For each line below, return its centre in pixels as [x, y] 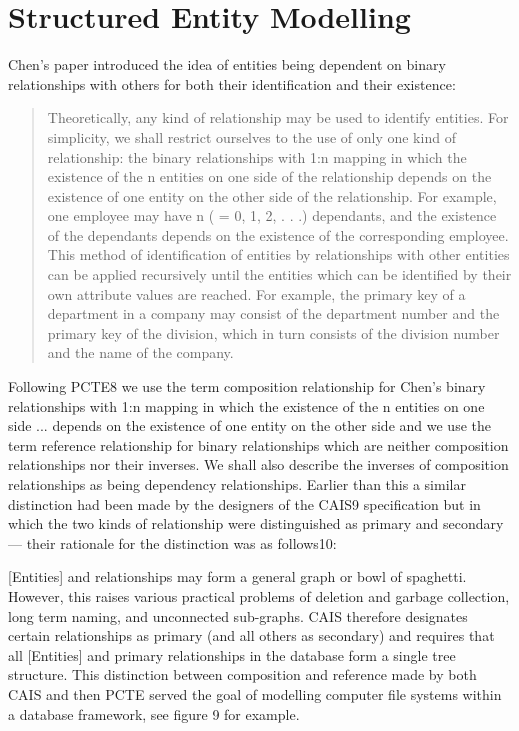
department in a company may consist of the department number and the [273, 313]
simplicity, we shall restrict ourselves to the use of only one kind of [251, 136]
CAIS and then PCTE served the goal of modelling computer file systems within [255, 693]
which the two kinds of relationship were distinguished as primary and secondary [256, 523]
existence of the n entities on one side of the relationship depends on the [269, 176]
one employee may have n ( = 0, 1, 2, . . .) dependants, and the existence [272, 215]
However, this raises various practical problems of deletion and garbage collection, [259, 595]
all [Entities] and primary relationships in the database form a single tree [232, 654]
